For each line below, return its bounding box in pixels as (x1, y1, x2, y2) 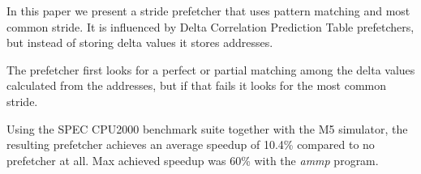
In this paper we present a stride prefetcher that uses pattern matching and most (6, 2, 410, 19)
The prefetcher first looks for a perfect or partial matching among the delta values (6, 61, 415, 78)
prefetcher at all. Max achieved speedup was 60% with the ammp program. (6, 151, 379, 168)
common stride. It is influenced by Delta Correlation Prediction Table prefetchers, (6, 18, 415, 35)
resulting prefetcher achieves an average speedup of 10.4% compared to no (6, 136, 375, 153)
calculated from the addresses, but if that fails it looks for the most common (6, 77, 387, 94)
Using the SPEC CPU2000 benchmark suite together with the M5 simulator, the (6, 120, 408, 137)
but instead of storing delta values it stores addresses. (6, 34, 273, 51)
